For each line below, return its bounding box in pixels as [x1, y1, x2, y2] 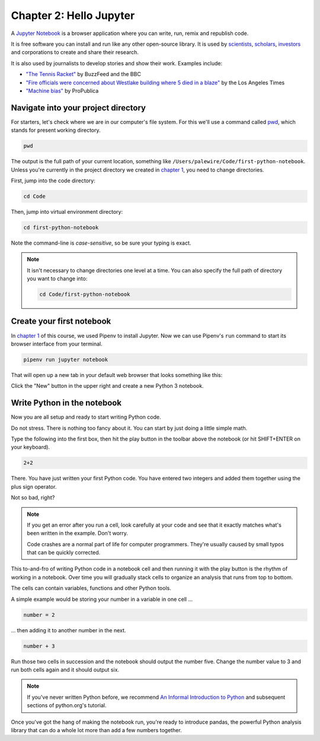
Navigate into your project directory [11, 103, 146, 113]
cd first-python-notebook [23, 224, 99, 231]
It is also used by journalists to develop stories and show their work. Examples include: [11, 59, 222, 66]
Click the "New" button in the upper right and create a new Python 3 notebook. [11, 382, 204, 389]
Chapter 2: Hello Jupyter [11, 9, 135, 22]
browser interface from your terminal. [11, 340, 103, 347]
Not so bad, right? [11, 494, 55, 501]
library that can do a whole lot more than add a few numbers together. [11, 726, 182, 733]
